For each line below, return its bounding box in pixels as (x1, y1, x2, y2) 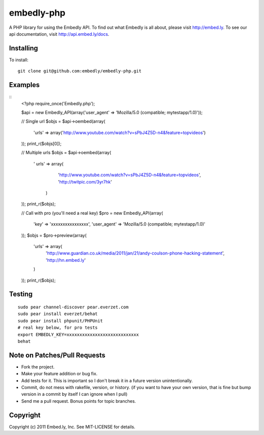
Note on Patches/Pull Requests (9, 351, 106, 359)
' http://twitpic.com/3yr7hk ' (58, 179, 112, 184)
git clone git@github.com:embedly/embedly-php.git (18, 69, 142, 74)
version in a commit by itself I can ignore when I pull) (21, 391, 128, 397)
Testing (9, 290, 33, 298)
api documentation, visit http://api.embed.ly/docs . (9, 31, 110, 37)
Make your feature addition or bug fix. (21, 371, 98, 377)
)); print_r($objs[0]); (21, 141, 62, 147)
